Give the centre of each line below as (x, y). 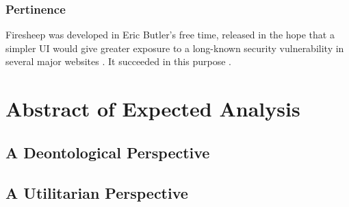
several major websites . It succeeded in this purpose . (118, 61)
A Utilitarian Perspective (97, 192)
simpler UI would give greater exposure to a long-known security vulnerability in (175, 48)
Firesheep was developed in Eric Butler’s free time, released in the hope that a (170, 35)
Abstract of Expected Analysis (153, 109)
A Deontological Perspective (108, 152)
